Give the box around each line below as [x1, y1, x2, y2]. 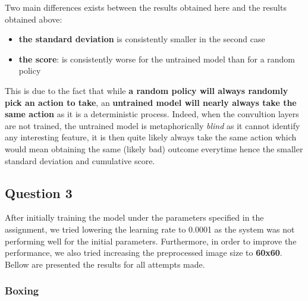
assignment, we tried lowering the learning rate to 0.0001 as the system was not [5, 222, 295, 235]
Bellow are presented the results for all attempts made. [5, 258, 205, 270]
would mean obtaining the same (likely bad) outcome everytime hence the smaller [5, 142, 303, 155]
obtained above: [5, 12, 62, 25]
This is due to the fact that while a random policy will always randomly [5, 84, 288, 96]
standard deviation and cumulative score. [5, 154, 155, 167]
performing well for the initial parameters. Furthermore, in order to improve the [5, 234, 297, 247]
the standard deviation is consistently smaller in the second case [18, 33, 265, 45]
